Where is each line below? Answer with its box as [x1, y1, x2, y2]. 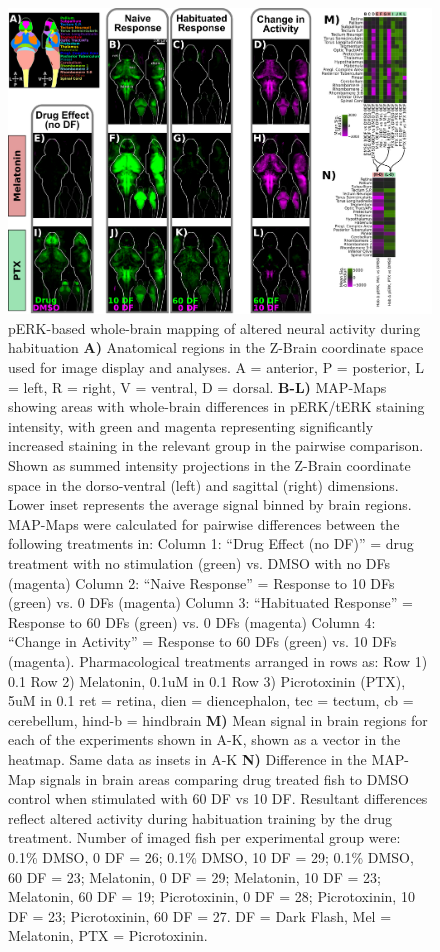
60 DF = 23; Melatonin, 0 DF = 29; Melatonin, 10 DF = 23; [8, 866, 381, 887]
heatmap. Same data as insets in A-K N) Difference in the [8, 748, 367, 769]
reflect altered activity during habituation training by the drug [8, 807, 393, 828]
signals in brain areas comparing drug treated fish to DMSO [40, 768, 409, 789]
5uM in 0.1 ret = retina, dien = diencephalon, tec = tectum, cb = [8, 690, 414, 711]
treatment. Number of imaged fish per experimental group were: [8, 827, 401, 848]
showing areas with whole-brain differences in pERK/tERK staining [8, 396, 425, 417]
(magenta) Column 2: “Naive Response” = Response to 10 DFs [8, 572, 395, 593]
